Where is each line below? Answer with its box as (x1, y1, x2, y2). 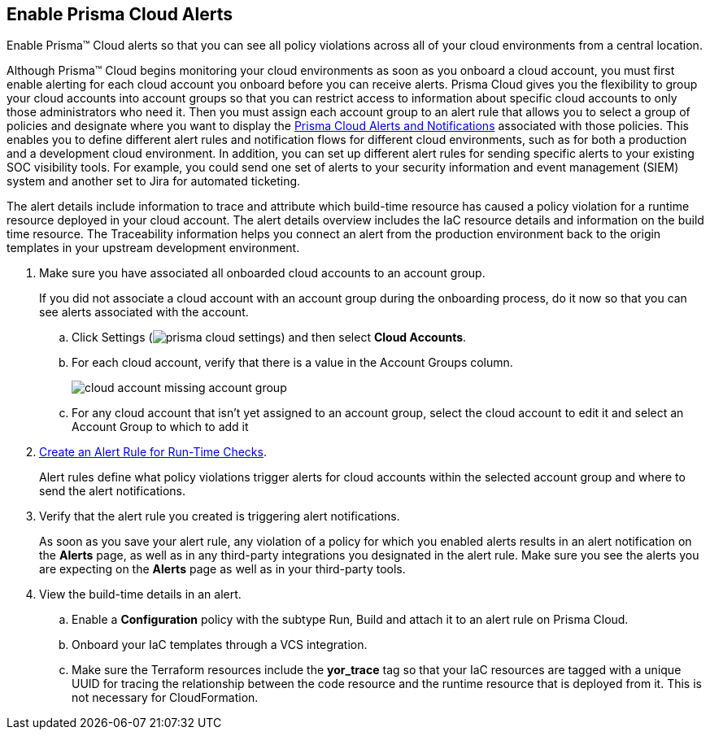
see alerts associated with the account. (39, 305, 249, 320)
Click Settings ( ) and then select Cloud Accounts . (72, 330, 467, 345)
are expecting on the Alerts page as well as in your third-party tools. (39, 562, 406, 577)
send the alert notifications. (39, 484, 185, 499)
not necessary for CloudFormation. (72, 690, 259, 705)
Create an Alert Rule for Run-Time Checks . (39, 445, 267, 459)
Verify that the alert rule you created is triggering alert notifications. (39, 509, 400, 524)
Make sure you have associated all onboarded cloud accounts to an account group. (39, 266, 486, 281)
